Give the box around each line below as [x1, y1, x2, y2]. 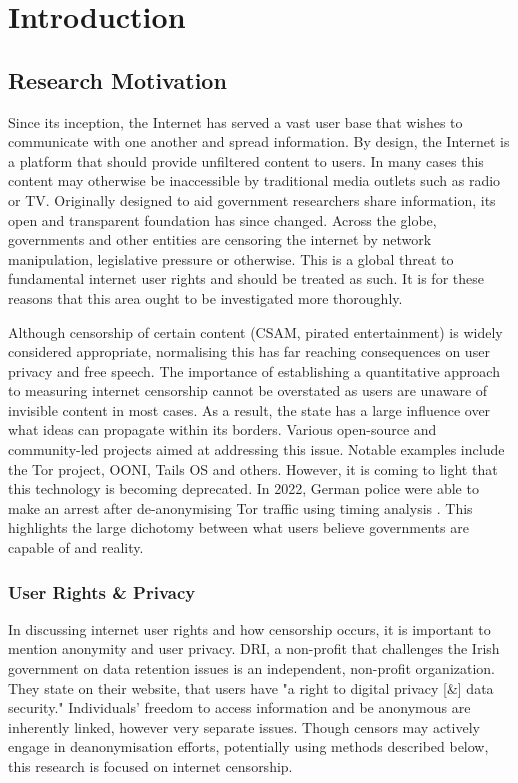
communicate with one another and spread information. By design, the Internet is [8, 131, 510, 152]
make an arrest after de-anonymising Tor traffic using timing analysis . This [8, 497, 473, 518]
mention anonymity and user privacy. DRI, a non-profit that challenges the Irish [8, 638, 500, 659]
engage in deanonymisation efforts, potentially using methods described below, [8, 736, 489, 757]
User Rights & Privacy [8, 579, 196, 604]
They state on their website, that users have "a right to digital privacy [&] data [8, 677, 494, 698]
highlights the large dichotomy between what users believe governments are [8, 517, 469, 538]
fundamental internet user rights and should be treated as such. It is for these [8, 268, 484, 289]
